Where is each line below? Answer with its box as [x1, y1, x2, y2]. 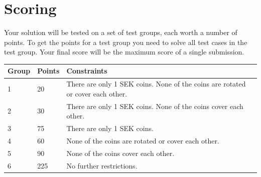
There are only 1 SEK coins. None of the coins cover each [66, 100, 243, 111]
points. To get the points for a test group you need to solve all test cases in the [4, 36, 247, 47]
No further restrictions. [66, 160, 138, 170]
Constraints [66, 65, 107, 76]
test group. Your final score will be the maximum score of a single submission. [4, 46, 244, 57]
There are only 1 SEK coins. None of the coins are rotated [66, 78, 246, 89]
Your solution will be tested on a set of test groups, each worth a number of [4, 27, 237, 37]
